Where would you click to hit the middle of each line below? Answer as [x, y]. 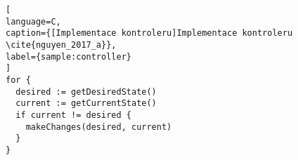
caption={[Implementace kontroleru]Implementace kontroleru [149, 33]
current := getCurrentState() [86, 104]
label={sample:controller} [69, 56]
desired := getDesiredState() [86, 92]
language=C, [33, 21]
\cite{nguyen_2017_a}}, [61, 45]
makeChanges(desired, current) [99, 127]
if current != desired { [73, 115]
